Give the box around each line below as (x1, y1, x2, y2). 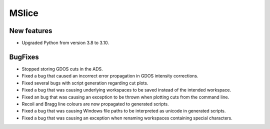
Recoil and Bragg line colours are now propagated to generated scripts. (21, 100, 169, 107)
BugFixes (9, 52, 39, 61)
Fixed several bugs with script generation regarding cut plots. (21, 80, 148, 86)
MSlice (9, 7, 38, 18)
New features (9, 26, 52, 35)
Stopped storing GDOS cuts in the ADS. (21, 65, 103, 72)
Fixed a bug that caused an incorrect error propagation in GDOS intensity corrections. (21, 73, 198, 79)
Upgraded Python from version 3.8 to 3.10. (21, 40, 109, 46)
